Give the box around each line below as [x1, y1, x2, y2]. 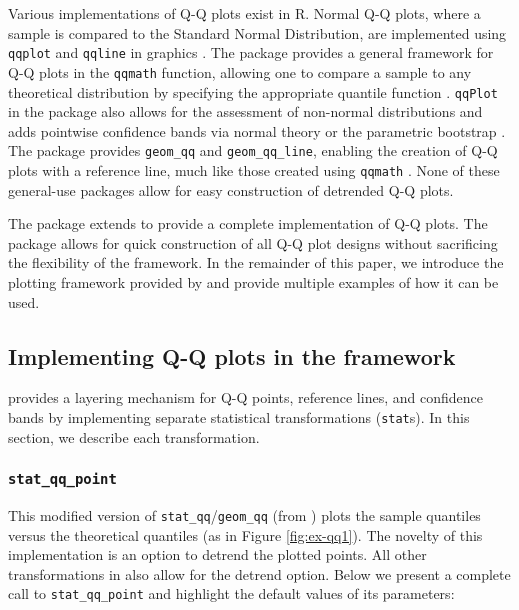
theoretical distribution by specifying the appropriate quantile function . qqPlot [8, 81, 498, 102]
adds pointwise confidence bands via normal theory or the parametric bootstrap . [8, 120, 506, 141]
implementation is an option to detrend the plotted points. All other [8, 544, 427, 565]
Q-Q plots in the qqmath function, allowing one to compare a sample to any [8, 61, 472, 82]
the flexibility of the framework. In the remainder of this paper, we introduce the [8, 252, 504, 273]
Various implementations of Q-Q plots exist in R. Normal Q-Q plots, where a [8, 3, 481, 23]
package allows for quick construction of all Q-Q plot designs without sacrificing [8, 232, 498, 253]
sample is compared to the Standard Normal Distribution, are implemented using [8, 22, 507, 43]
